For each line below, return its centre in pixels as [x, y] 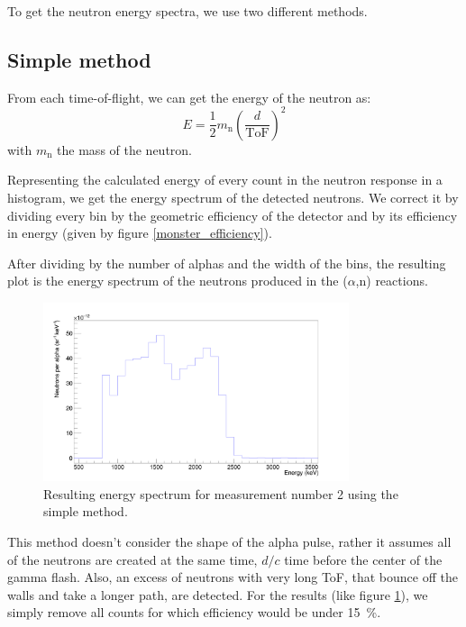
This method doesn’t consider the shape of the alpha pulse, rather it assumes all [229, 541]
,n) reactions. [392, 281]
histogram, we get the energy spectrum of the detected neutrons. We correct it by [233, 198]
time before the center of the [363, 559]
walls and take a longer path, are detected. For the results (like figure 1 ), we [218, 594]
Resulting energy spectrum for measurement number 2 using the [221, 493]
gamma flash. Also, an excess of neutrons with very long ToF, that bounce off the [233, 577]
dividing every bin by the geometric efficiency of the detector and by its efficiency [233, 215]
